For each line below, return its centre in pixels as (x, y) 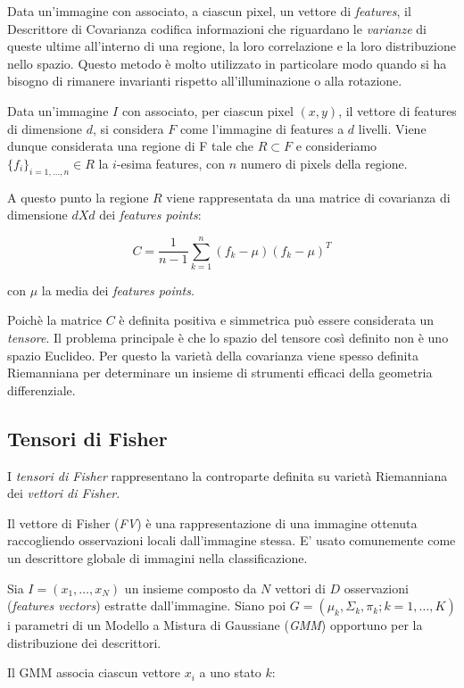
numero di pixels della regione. (324, 163)
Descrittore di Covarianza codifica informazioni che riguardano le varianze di (217, 28)
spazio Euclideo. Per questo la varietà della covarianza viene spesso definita (213, 355)
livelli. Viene (392, 128)
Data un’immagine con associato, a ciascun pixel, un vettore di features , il (209, 11)
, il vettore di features (398, 110)
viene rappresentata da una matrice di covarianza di (308, 197)
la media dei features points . (118, 290)
